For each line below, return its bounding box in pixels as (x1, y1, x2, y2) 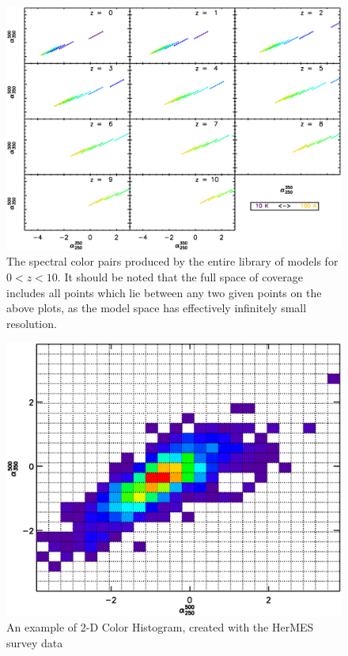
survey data (6, 634, 63, 650)
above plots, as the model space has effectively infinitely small (6, 300, 307, 316)
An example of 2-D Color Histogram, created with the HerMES (6, 619, 314, 635)
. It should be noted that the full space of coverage (57, 269, 303, 285)
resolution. (6, 315, 57, 331)
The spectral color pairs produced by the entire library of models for (6, 253, 339, 270)
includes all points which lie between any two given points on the (6, 284, 322, 300)
